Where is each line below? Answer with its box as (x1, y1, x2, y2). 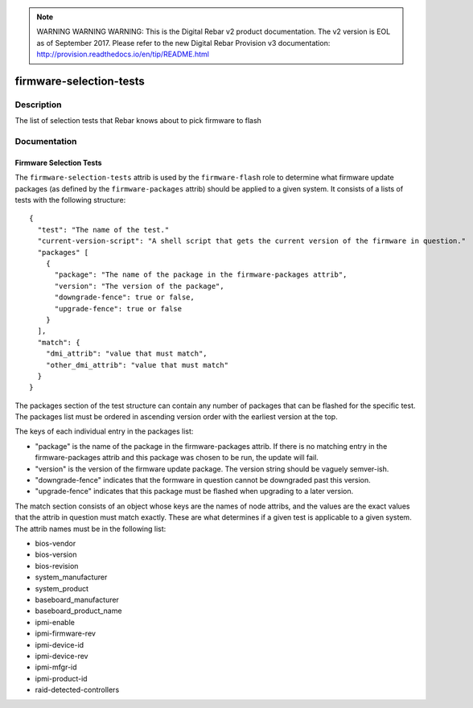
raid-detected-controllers (35, 685, 120, 695)
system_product (35, 583, 88, 593)
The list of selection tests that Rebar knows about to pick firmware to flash (14, 116, 261, 126)
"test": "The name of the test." (37, 225, 170, 234)
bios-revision (35, 561, 79, 570)
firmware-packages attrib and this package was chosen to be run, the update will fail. (35, 453, 319, 463)
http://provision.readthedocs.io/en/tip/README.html (36, 49, 209, 60)
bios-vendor (35, 539, 76, 548)
